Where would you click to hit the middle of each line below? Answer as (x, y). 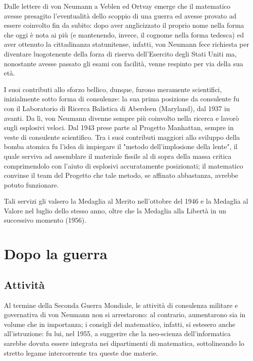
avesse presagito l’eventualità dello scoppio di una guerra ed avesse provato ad (120, 15)
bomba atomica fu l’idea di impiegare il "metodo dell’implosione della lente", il (121, 146)
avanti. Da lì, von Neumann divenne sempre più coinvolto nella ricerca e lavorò (122, 118)
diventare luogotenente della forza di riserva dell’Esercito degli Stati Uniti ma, (120, 53)
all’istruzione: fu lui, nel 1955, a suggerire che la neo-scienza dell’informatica (117, 333)
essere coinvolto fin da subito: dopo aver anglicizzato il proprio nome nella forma (124, 25)
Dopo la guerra (56, 254)
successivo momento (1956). (45, 220)
